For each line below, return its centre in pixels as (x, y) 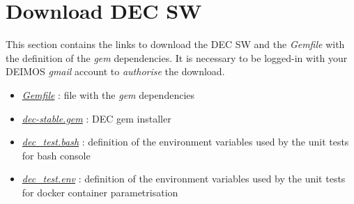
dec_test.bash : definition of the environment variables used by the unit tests (185, 142)
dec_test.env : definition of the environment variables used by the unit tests (184, 179)
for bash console (56, 155)
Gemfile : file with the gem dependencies (108, 94)
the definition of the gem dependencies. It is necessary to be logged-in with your (177, 57)
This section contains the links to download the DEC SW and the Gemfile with (175, 44)
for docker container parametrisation (100, 192)
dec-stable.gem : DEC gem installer (97, 118)
